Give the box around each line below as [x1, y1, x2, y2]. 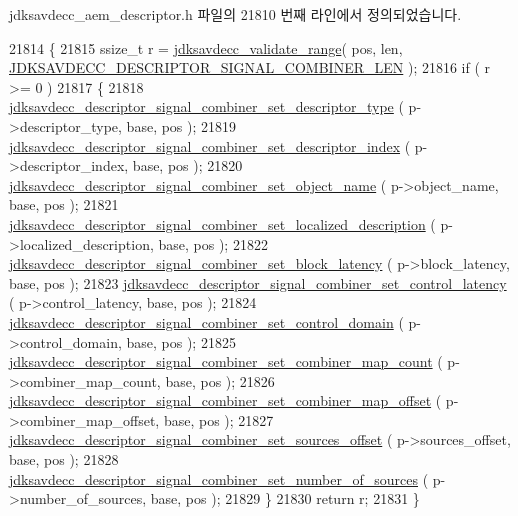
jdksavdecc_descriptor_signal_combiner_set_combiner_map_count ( [9, 351, 443, 372]
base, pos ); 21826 [165, 370, 275, 391]
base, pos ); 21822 [158, 233, 268, 254]
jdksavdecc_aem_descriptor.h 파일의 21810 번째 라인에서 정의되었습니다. [9, 4, 462, 24]
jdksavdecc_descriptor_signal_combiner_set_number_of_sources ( [9, 468, 429, 489]
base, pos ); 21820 [132, 155, 243, 176]
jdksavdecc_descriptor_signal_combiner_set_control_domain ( [9, 311, 404, 332]
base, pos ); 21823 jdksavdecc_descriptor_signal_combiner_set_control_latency [9, 272, 507, 293]
